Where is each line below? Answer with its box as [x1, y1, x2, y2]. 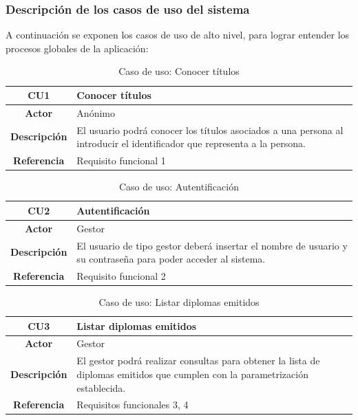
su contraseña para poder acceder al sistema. [76, 252, 266, 266]
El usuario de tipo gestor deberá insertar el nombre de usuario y [76, 238, 348, 252]
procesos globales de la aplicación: [6, 41, 149, 55]
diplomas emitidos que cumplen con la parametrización [76, 366, 308, 381]
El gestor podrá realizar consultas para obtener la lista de [76, 353, 320, 368]
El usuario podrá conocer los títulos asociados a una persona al [76, 122, 344, 137]
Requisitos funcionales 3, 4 [76, 397, 189, 412]
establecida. [76, 380, 126, 395]
